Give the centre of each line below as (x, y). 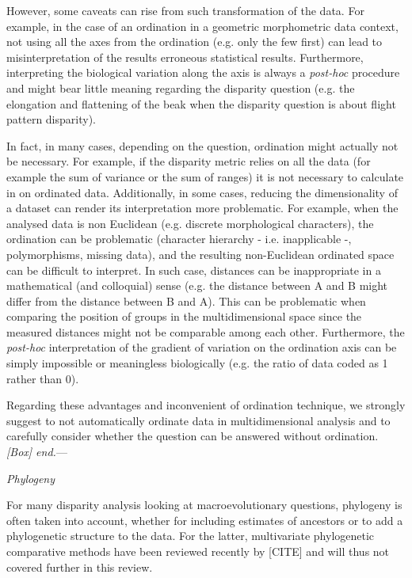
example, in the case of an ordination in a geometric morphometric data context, (202, 26)
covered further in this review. (80, 567)
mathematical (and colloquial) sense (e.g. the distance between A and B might (197, 285)
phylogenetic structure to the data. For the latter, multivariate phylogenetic (191, 536)
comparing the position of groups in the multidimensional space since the (184, 316)
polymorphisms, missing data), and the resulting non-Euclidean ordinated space (200, 254)
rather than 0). (43, 378)
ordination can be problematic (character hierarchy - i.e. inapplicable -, (179, 239)
